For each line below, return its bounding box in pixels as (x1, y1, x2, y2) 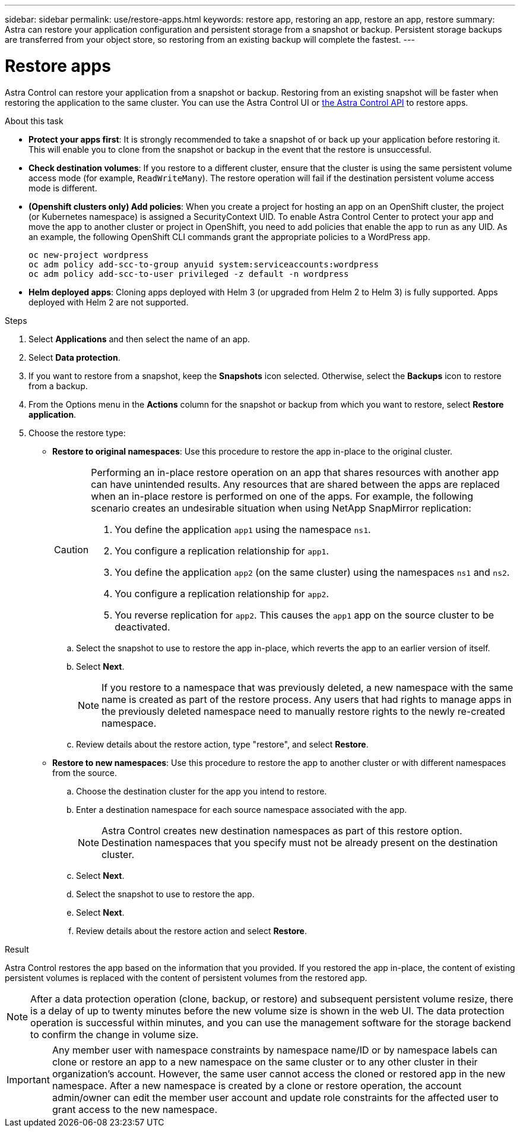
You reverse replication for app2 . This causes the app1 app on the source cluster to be (115, 608, 494, 621)
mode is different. (28, 182, 97, 193)
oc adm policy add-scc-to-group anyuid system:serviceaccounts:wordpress (28, 259, 379, 269)
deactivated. (115, 620, 170, 633)
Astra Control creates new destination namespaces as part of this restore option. (102, 824, 462, 837)
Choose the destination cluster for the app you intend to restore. (76, 786, 327, 796)
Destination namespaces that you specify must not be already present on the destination (102, 836, 498, 849)
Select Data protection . (28, 352, 121, 362)
